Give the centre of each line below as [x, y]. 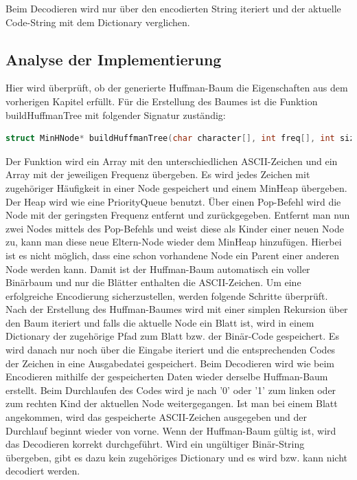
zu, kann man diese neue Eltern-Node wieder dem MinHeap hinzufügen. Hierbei [174, 242]
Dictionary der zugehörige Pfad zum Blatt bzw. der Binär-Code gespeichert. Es [172, 336]
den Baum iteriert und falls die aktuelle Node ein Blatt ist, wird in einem [160, 322]
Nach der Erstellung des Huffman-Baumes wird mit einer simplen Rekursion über [177, 309]
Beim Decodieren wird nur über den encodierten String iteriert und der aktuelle [173, 8]
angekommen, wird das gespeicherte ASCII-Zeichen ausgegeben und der [156, 417]
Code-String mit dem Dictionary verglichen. [98, 22]
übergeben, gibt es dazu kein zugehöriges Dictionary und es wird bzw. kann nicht [176, 457]
